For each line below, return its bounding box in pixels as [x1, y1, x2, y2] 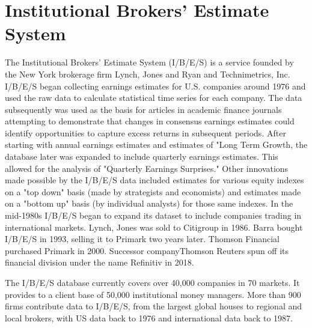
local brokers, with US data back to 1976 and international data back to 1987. [5, 311, 293, 324]
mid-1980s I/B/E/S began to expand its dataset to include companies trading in [5, 209, 302, 222]
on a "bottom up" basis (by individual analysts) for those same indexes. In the [5, 197, 293, 210]
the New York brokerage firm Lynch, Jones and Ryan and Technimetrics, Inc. [5, 67, 290, 80]
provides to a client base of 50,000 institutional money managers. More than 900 [5, 288, 301, 300]
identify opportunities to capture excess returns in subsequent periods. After [5, 126, 286, 139]
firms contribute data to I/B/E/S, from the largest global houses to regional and [5, 300, 302, 312]
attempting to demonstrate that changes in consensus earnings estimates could [5, 115, 295, 127]
